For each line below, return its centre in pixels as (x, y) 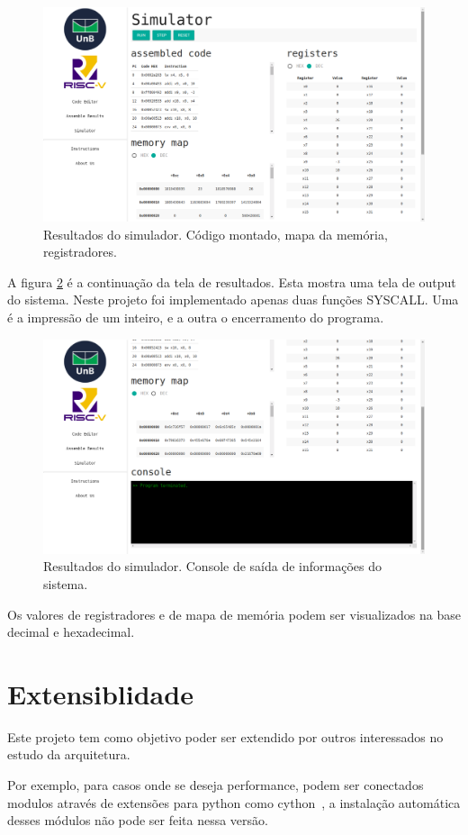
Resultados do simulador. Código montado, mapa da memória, (216, 234)
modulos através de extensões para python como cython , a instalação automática (234, 802)
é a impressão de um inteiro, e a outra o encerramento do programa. (196, 318)
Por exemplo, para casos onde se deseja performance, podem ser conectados (216, 785)
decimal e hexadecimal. (71, 632)
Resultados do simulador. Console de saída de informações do (212, 566)
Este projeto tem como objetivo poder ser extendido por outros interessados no (225, 736)
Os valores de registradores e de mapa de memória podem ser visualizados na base (234, 614)
